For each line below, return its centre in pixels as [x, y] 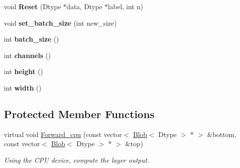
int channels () [27, 55]
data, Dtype [85, 6]
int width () [23, 87]
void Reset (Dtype [33, 6]
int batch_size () [32, 39]
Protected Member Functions [79, 114]
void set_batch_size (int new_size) [60, 23]
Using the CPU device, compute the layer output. [77, 160]
